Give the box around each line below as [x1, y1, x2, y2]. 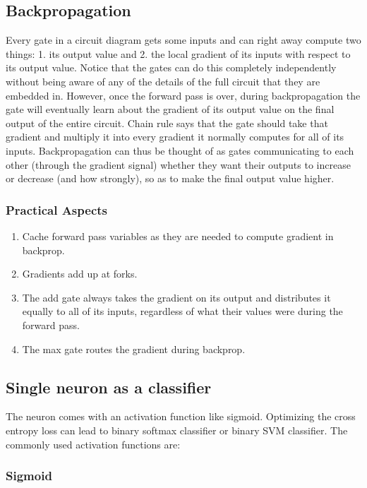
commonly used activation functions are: [6, 436, 181, 451]
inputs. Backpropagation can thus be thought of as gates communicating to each [6, 143, 354, 157]
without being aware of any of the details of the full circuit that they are [6, 73, 320, 88]
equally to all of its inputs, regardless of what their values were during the [22, 304, 343, 319]
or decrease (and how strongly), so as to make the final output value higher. [6, 171, 335, 186]
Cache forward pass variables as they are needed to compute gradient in [22, 228, 334, 243]
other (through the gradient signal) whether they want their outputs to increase [6, 157, 351, 172]
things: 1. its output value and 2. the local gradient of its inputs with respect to [6, 46, 351, 61]
